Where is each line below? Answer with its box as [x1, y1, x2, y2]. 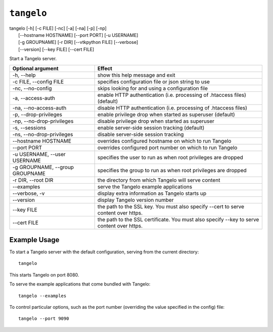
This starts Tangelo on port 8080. [9, 271, 79, 278]
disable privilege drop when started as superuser [97, 118, 215, 125]
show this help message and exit [97, 71, 175, 78]
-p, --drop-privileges [12, 111, 63, 118]
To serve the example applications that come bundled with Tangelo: [9, 281, 151, 287]
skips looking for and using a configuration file [97, 85, 208, 92]
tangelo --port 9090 [18, 316, 69, 321]
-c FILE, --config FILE [12, 78, 64, 85]
